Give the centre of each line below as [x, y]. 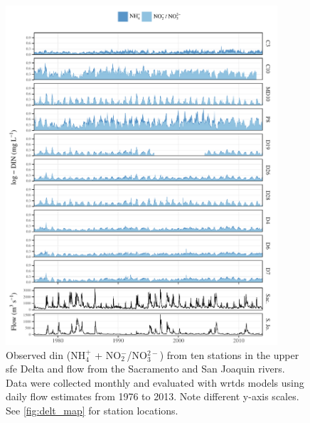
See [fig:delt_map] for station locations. [92, 411]
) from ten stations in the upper [229, 354]
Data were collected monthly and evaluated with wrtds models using [155, 382]
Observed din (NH [46, 354]
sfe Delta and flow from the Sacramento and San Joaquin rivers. [145, 369]
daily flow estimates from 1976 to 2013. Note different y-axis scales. [153, 396]
